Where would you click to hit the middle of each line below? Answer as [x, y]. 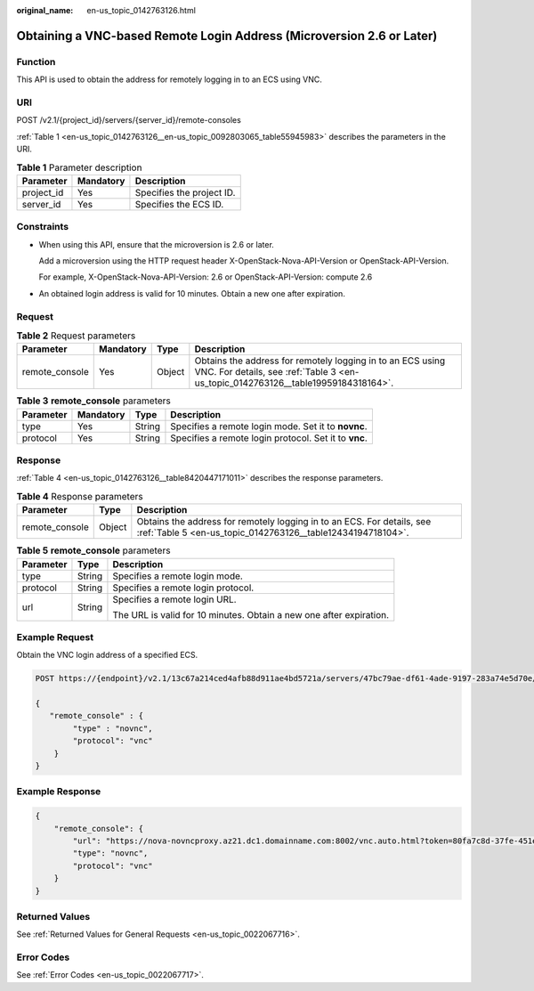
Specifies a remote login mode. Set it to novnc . [269, 426]
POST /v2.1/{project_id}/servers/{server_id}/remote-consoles [129, 120]
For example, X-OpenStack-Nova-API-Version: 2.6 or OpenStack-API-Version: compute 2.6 [206, 277]
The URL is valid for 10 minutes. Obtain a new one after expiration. [251, 614]
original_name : [45, 10]
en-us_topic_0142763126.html [141, 10]
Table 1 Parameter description [79, 167]
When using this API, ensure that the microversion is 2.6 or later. [157, 244]
